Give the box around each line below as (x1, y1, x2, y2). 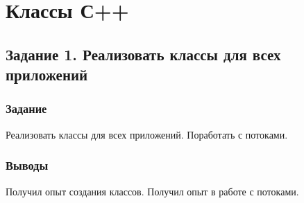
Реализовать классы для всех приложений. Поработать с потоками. (6, 127, 288, 141)
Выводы (6, 157, 49, 174)
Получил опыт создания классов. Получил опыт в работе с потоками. (6, 184, 299, 198)
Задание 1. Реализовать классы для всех (6, 43, 281, 64)
